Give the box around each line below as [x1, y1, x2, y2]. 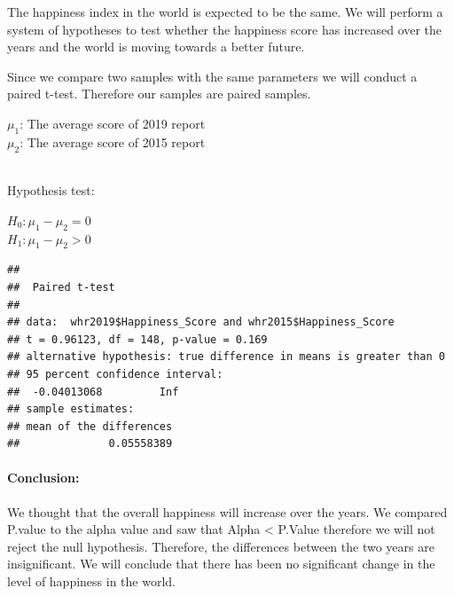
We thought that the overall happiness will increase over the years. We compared [7, 502, 448, 521]
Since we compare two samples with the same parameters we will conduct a [7, 67, 418, 85]
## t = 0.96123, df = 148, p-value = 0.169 [7, 333, 268, 346]
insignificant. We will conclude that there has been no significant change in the [7, 554, 435, 573]
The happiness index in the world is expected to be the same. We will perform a [7, 3, 443, 20]
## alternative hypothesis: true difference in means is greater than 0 [7, 350, 445, 364]
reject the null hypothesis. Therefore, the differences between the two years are [7, 537, 434, 555]
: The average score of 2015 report [20, 132, 206, 151]
